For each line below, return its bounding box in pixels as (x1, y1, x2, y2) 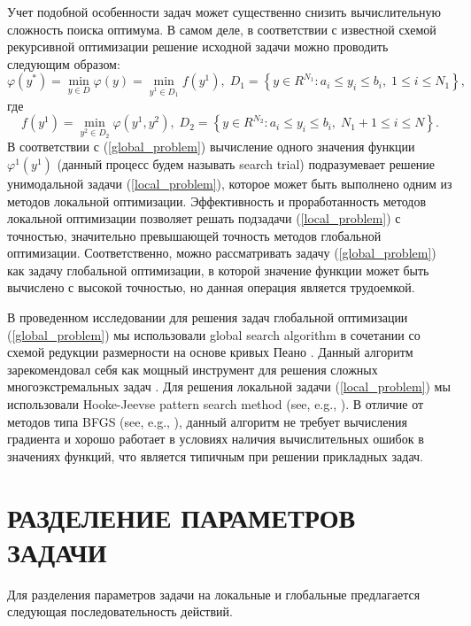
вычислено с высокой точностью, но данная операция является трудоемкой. (7, 278, 415, 297)
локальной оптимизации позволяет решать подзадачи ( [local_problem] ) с (7, 209, 401, 228)
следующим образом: (7, 54, 120, 73)
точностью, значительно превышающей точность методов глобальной (7, 226, 382, 244)
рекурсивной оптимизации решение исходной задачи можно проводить (7, 37, 389, 56)
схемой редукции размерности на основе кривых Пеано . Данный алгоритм (7, 343, 413, 361)
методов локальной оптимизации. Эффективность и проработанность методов (7, 191, 427, 210)
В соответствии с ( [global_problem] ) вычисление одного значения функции (7, 137, 415, 156)
